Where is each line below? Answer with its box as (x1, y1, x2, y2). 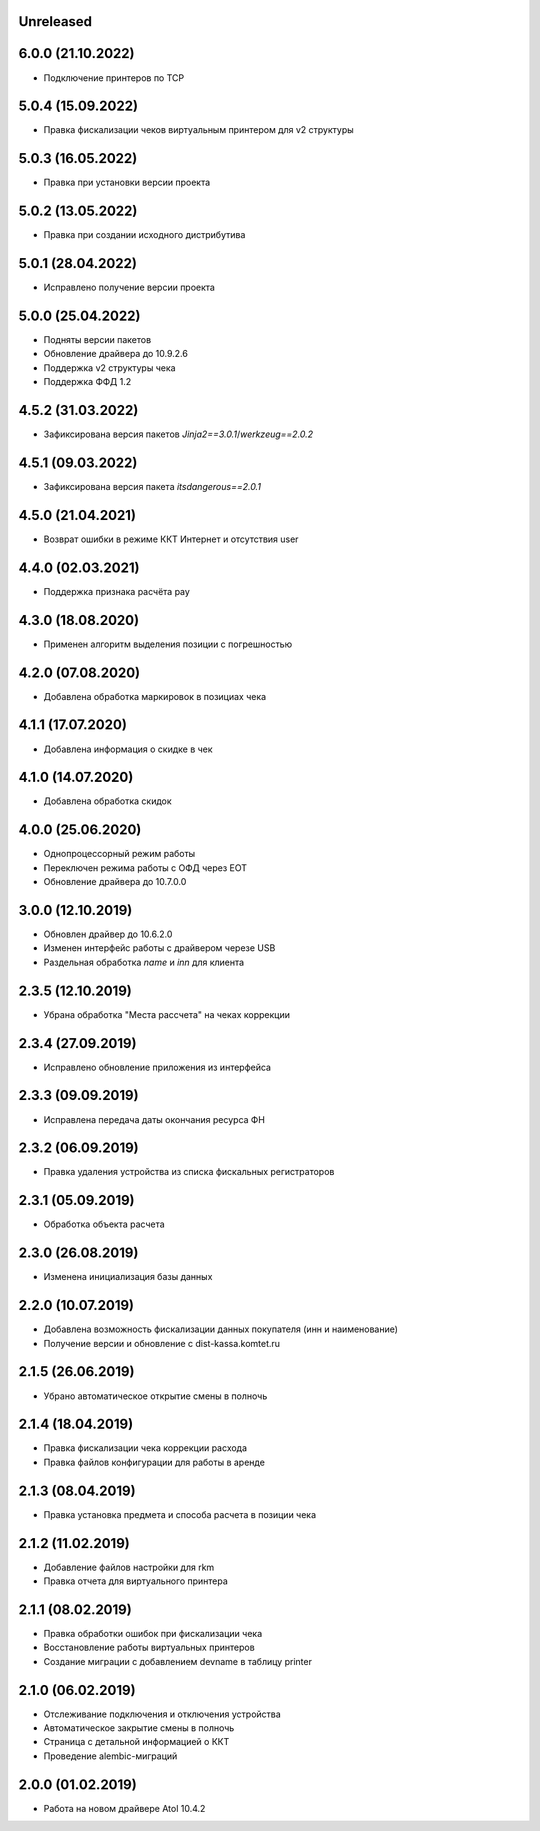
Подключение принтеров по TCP (43, 71, 185, 84)
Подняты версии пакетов (43, 334, 152, 346)
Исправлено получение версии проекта (43, 281, 215, 294)
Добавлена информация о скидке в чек (43, 743, 214, 755)
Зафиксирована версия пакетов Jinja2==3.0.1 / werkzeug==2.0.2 (43, 428, 314, 440)
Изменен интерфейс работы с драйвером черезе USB (43, 942, 276, 954)
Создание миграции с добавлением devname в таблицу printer (43, 1655, 312, 1667)
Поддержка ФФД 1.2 (43, 376, 132, 388)
